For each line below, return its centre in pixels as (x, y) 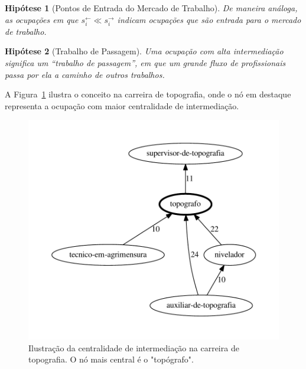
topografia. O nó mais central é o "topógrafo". (111, 359)
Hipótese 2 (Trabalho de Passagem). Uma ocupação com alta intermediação (144, 51)
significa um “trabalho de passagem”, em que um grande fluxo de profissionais (145, 62)
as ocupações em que (42, 19)
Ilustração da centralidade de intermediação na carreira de (134, 347)
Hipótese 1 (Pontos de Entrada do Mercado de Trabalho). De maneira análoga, (151, 8)
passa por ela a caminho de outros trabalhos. (85, 74)
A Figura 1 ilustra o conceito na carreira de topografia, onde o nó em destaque (148, 94)
